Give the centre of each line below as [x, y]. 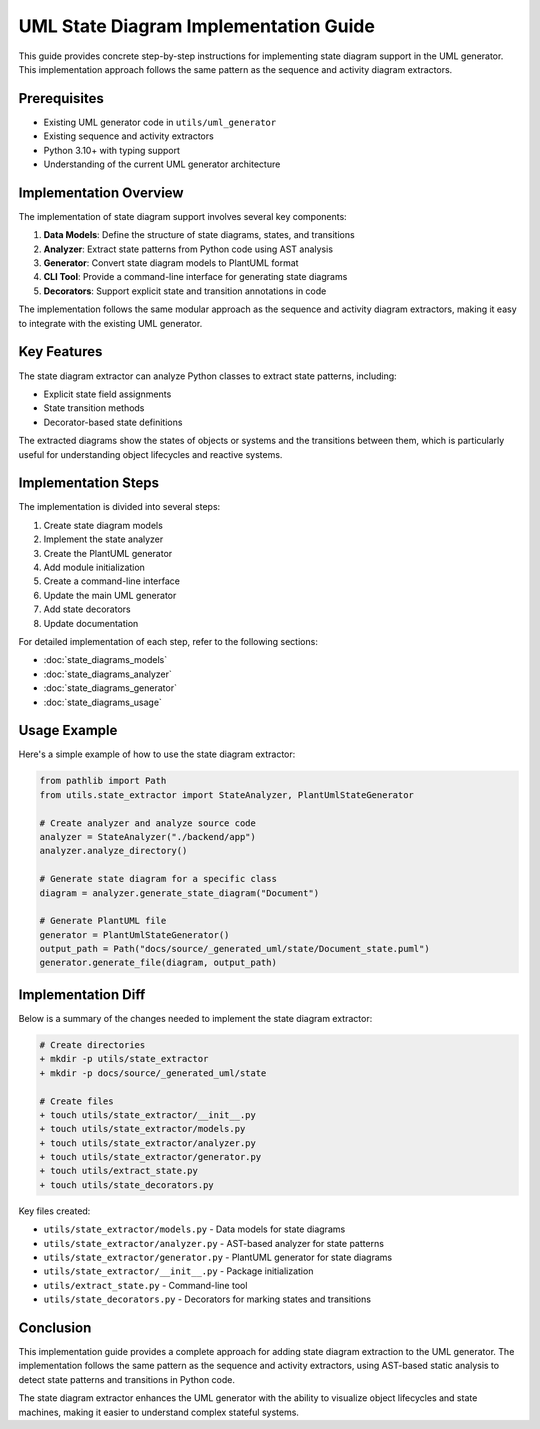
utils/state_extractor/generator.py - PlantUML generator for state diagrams [218, 1257]
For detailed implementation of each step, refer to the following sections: [168, 641]
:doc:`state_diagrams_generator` [110, 688]
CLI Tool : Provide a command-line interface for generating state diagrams [195, 277]
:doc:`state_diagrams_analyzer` [107, 674]
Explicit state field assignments [107, 394]
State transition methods [94, 408]
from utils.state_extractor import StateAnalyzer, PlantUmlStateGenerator [227, 794]
